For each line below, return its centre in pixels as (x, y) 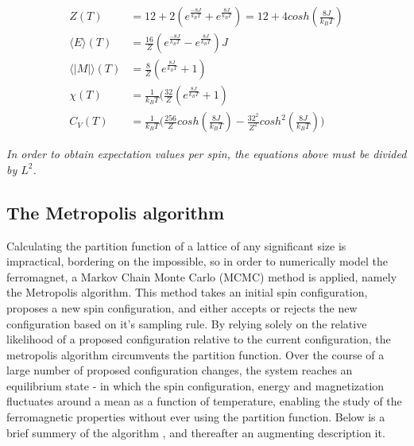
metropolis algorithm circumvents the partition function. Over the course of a (195, 354)
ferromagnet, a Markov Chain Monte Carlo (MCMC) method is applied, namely (202, 276)
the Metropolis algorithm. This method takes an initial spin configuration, (187, 292)
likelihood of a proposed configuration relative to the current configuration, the (199, 339)
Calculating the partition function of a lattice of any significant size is (176, 245)
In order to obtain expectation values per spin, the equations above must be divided (207, 154)
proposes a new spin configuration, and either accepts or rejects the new (182, 307)
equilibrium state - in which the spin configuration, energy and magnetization (195, 385)
